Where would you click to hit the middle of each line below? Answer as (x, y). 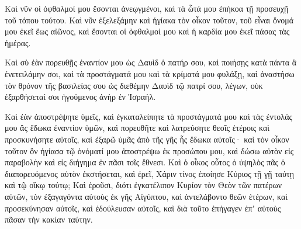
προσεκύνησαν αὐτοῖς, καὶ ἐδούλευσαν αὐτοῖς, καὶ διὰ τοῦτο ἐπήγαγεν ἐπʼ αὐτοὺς (143, 208)
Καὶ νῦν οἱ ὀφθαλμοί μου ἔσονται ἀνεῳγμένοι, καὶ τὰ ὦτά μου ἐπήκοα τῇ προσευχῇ (147, 8)
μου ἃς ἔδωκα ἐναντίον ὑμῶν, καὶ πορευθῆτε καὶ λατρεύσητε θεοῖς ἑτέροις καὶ (137, 128)
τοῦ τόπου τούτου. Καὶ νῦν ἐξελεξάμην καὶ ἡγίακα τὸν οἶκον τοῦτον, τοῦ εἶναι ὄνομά (149, 20)
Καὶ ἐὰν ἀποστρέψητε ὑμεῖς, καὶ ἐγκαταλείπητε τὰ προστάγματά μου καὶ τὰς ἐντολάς (149, 116)
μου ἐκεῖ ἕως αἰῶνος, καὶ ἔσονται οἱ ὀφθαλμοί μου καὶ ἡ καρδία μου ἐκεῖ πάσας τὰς (147, 31)
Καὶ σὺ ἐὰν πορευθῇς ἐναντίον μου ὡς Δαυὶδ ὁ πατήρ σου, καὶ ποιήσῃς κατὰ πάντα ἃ (151, 62)
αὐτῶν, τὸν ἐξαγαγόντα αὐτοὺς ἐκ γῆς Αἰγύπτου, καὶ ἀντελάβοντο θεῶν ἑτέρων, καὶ (146, 196)
